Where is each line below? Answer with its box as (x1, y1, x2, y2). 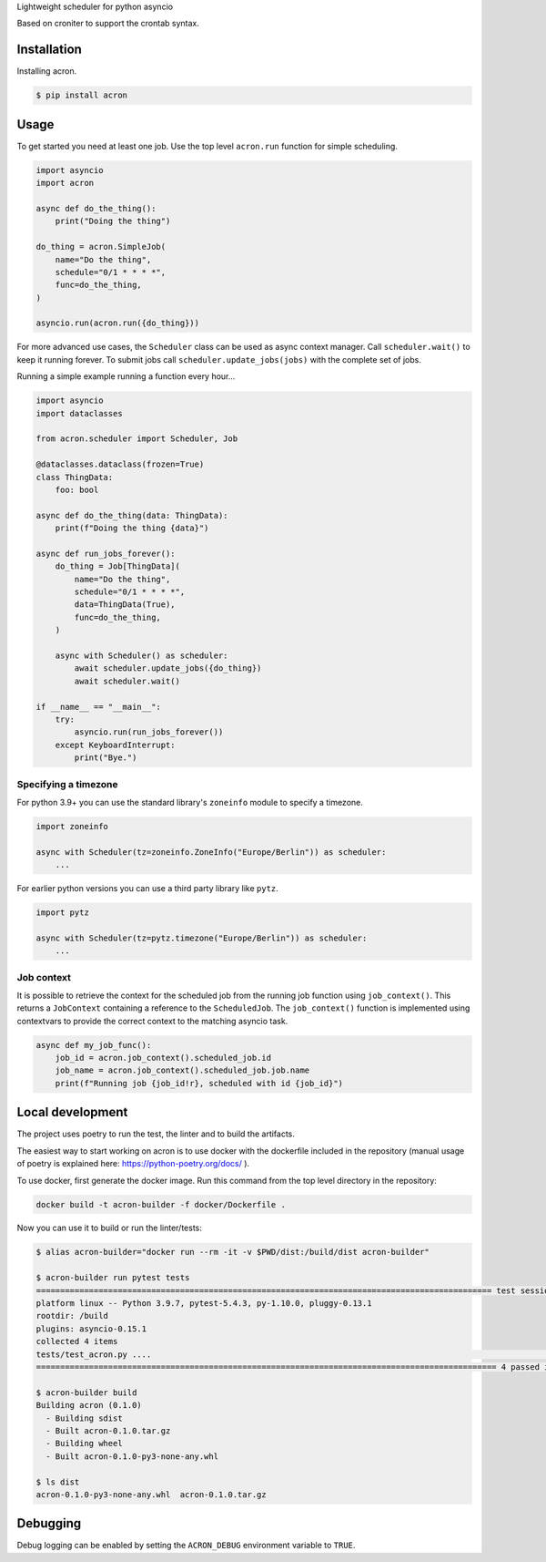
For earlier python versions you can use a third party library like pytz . (16, 883, 279, 894)
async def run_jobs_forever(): (35, 548, 177, 559)
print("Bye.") (74, 753, 137, 763)
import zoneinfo (35, 821, 109, 831)
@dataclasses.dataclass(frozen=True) (35, 459, 205, 469)
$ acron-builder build (35, 1387, 137, 1398)
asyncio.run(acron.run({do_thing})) (35, 318, 200, 328)
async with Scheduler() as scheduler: (55, 651, 228, 661)
